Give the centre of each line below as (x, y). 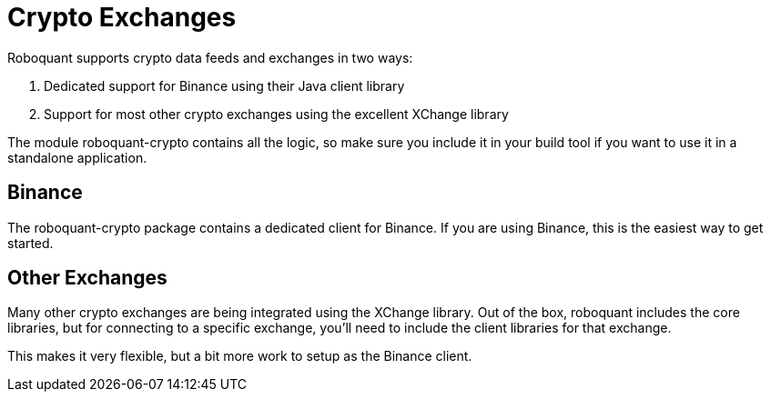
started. (30, 243)
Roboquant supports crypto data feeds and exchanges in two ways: (210, 57)
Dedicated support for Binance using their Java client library (224, 85)
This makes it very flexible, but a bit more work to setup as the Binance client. (240, 356)
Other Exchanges (87, 278)
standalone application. (77, 157)
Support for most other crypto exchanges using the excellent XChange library (276, 114)
